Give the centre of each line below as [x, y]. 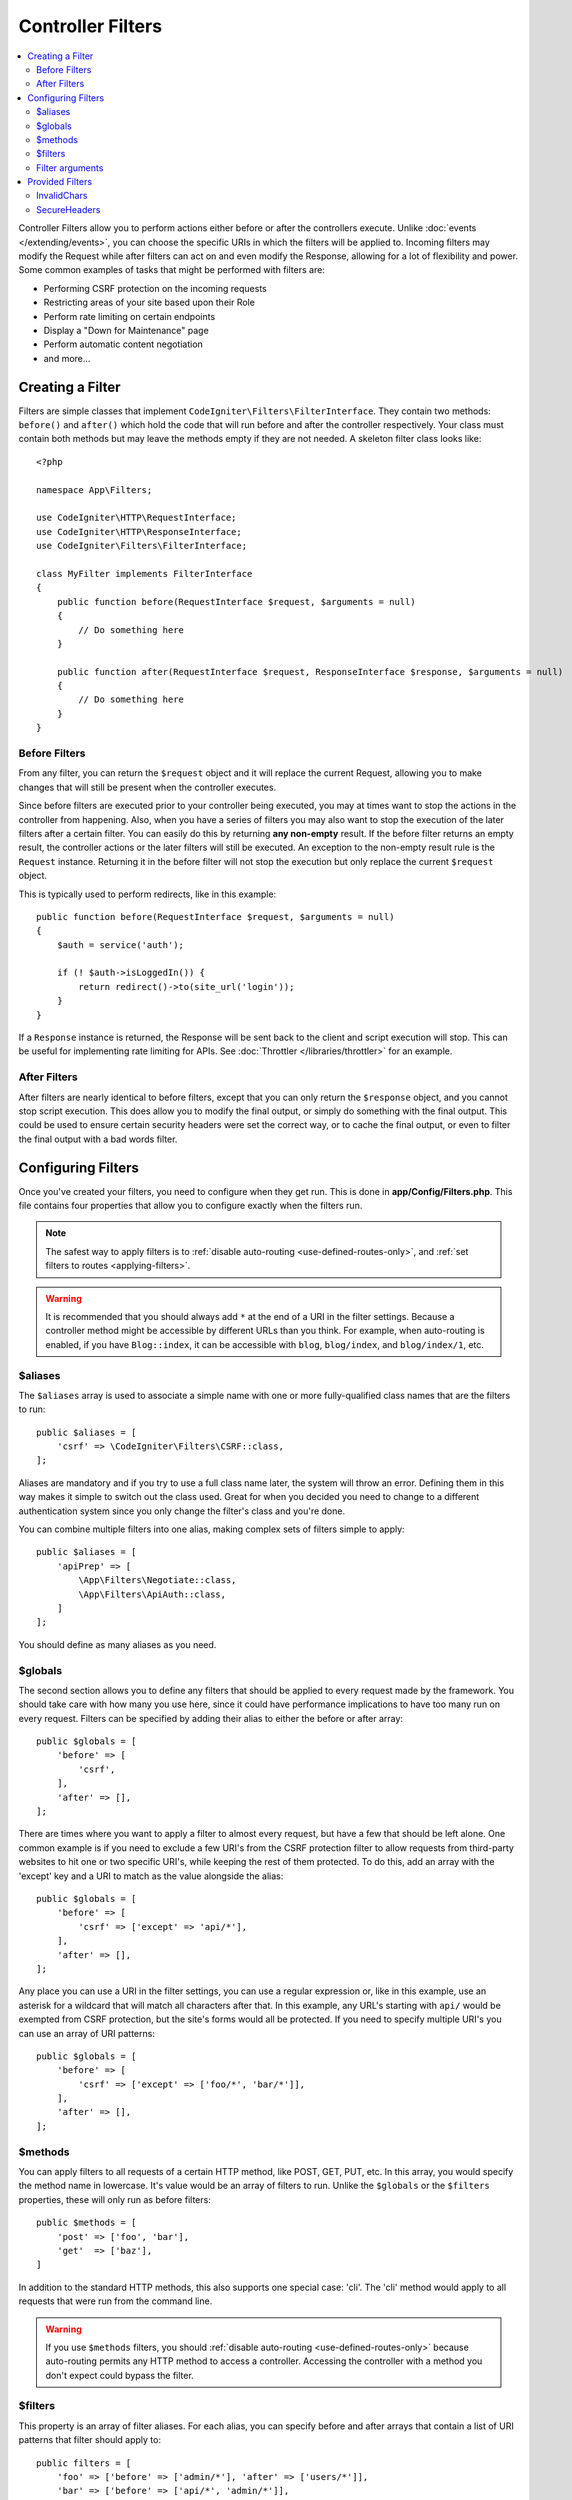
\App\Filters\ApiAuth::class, [152, 1594]
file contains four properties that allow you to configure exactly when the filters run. [190, 1206]
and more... [67, 358]
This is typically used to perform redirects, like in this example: [147, 894]
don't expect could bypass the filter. [119, 2375]
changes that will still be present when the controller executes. [147, 787]
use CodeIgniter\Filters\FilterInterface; [142, 546]
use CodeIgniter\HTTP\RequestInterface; [136, 518]
